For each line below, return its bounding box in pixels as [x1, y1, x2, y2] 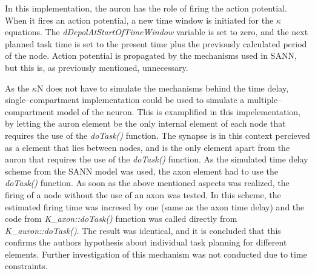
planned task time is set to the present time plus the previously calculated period [5, 37, 307, 50]
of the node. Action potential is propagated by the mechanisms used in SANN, [5, 49, 297, 62]
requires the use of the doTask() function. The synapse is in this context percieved [5, 129, 310, 141]
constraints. [5, 259, 48, 272]
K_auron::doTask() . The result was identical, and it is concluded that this [5, 224, 281, 236]
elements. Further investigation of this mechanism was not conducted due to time [5, 247, 307, 260]
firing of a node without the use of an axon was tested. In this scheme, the [5, 188, 281, 201]
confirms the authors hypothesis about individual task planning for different [5, 236, 287, 249]
